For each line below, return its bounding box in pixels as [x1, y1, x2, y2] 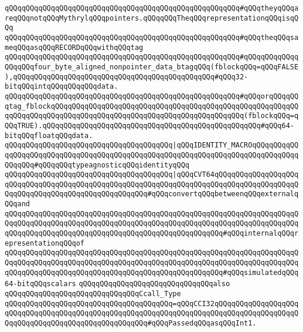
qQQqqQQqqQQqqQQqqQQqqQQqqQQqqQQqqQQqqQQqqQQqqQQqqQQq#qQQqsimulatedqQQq [5, 268, 299, 277]
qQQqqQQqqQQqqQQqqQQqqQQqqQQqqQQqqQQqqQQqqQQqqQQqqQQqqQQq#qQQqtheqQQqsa [5, 33, 299, 42]
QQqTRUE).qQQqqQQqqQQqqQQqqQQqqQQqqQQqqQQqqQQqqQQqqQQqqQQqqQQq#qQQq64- [5, 121, 294, 130]
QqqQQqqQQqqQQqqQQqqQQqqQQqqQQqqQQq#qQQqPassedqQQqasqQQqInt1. [5, 319, 257, 327]
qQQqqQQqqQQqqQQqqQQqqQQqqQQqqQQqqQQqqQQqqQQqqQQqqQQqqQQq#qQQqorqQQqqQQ [5, 92, 299, 100]
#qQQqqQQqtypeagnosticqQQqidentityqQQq [34, 160, 189, 169]
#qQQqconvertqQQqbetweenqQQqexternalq [147, 190, 299, 199]
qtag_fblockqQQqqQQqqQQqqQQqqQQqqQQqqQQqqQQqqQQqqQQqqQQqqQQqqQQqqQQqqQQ [5, 102, 299, 110]
